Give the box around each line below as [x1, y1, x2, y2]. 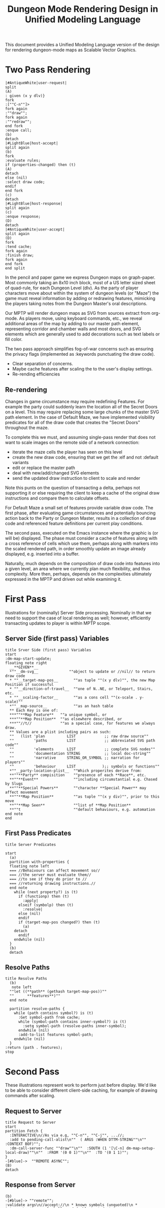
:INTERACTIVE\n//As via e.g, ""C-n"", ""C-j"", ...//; [9, 1133, 125, 1138]
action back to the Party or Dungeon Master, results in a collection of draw [5, 515, 156, 521]
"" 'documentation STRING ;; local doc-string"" [9, 751, 151, 756]
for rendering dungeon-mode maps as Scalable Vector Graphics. [5, 47, 137, 53]
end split [5, 266, 26, 271]
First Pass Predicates [5, 829, 71, 838]
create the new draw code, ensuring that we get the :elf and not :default [12, 454, 159, 460]
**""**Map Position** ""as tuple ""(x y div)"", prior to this [9, 794, 160, 799]
